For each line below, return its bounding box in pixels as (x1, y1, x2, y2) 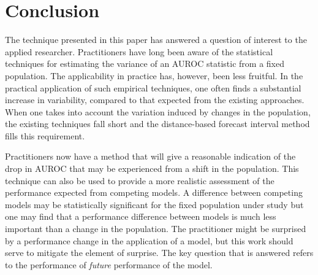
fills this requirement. (5, 129, 85, 142)
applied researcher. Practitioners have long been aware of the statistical (5, 45, 273, 58)
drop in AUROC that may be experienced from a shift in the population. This (5, 162, 299, 175)
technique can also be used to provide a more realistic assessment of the (5, 174, 274, 187)
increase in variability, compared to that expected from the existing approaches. (5, 93, 305, 106)
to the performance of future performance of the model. (5, 258, 213, 271)
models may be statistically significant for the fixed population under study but (5, 198, 304, 211)
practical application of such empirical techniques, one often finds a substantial (5, 81, 301, 94)
